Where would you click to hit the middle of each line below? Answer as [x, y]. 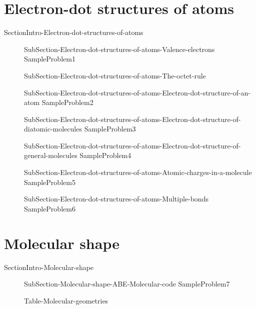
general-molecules [51, 155]
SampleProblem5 [50, 182]
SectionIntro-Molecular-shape [49, 267]
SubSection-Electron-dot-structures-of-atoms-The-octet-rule [115, 75]
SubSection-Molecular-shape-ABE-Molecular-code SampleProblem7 [127, 284]
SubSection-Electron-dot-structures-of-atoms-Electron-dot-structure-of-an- [137, 92]
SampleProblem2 [67, 102]
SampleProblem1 [50, 59]
